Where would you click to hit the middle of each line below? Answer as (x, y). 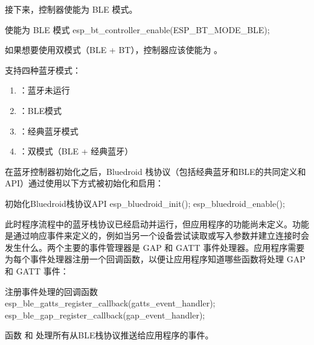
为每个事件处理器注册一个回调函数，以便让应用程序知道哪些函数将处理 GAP (155, 259)
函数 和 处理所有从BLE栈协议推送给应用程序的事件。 (109, 335)
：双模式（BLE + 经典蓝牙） (76, 151)
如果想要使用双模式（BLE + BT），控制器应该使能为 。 (114, 50)
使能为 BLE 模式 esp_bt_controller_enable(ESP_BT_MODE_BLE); (137, 29)
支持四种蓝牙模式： (43, 70)
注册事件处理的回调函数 (51, 291)
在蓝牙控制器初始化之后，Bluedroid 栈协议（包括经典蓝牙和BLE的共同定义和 (155, 171)
